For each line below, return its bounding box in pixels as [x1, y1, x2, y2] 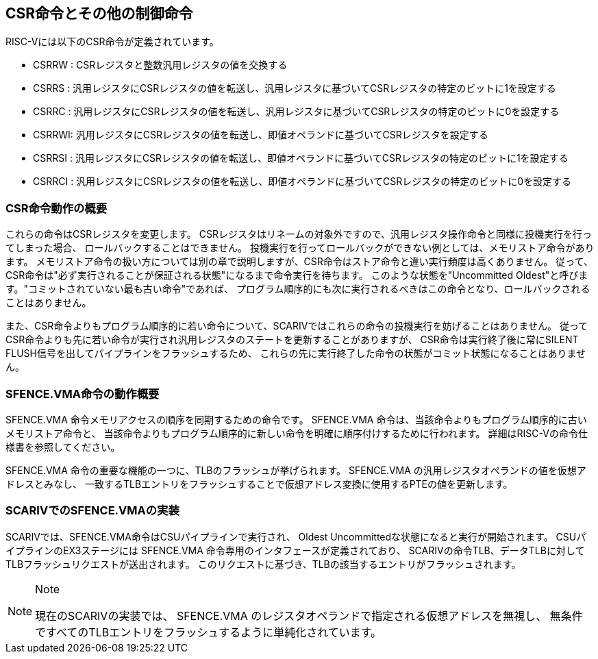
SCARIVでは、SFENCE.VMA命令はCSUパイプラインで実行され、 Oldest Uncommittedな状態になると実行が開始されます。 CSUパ [5, 530, 586, 543]
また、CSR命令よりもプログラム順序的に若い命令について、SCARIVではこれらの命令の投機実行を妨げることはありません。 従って [5, 320, 588, 332]
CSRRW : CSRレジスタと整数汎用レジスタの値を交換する [33, 59, 288, 71]
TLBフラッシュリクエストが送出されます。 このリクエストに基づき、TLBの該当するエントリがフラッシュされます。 [5, 558, 521, 570]
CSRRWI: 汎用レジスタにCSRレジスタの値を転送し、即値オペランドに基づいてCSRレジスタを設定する [33, 129, 488, 141]
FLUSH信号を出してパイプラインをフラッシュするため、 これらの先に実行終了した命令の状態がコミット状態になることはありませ [5, 347, 586, 360]
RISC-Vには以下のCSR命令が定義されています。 [5, 36, 219, 48]
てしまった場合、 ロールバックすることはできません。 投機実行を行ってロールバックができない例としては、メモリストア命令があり [5, 242, 595, 254]
